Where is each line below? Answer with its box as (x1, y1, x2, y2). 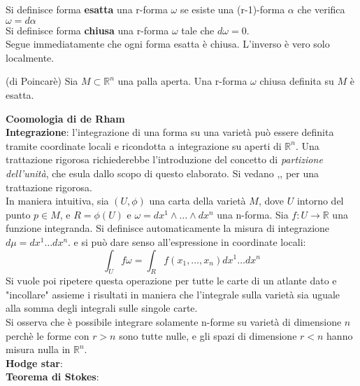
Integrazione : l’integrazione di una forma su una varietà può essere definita (6, 125, 334, 139)
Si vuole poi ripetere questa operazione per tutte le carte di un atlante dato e (6, 273, 337, 288)
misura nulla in (6, 342, 71, 357)
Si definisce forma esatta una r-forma (6, 2, 168, 16)
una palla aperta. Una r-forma (117, 74, 247, 88)
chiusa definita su (259, 74, 334, 88)
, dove (258, 193, 285, 208)
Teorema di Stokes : (6, 369, 99, 384)
